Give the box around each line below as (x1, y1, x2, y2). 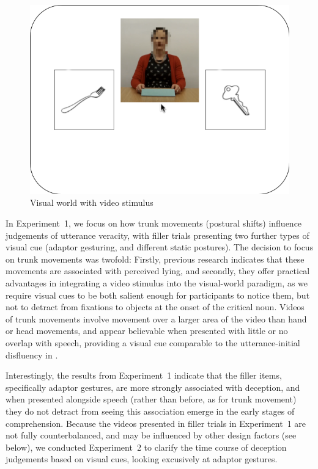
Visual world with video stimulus (30, 196, 153, 209)
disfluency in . (6, 348, 58, 361)
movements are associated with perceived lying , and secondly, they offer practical (6, 264, 310, 277)
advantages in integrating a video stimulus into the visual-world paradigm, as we (6, 276, 308, 289)
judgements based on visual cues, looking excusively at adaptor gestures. (6, 453, 278, 465)
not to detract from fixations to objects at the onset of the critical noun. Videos (6, 300, 305, 313)
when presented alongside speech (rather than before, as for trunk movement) (6, 393, 297, 405)
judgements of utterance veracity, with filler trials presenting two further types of (6, 228, 309, 241)
